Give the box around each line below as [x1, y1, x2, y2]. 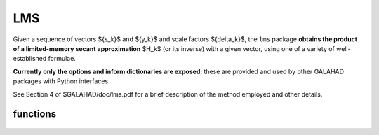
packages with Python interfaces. [13, 77, 110, 85]
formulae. [48, 55, 77, 63]
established [13, 55, 47, 63]
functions [13, 108, 56, 120]
